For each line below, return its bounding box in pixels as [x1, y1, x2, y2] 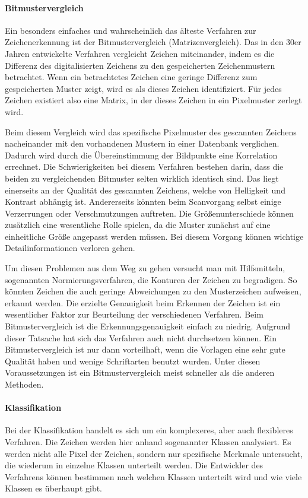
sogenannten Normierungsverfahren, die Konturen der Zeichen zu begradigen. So [5, 273, 297, 286]
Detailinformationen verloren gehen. [5, 242, 135, 254]
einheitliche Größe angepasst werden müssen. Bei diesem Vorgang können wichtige [5, 230, 304, 242]
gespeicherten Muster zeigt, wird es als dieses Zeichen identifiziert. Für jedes [5, 82, 282, 94]
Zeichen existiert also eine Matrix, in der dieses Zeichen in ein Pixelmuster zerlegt [5, 94, 302, 106]
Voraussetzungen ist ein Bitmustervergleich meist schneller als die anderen [5, 366, 275, 379]
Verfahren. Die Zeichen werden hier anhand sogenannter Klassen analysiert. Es [5, 436, 291, 448]
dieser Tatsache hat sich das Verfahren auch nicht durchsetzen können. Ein [5, 331, 277, 344]
